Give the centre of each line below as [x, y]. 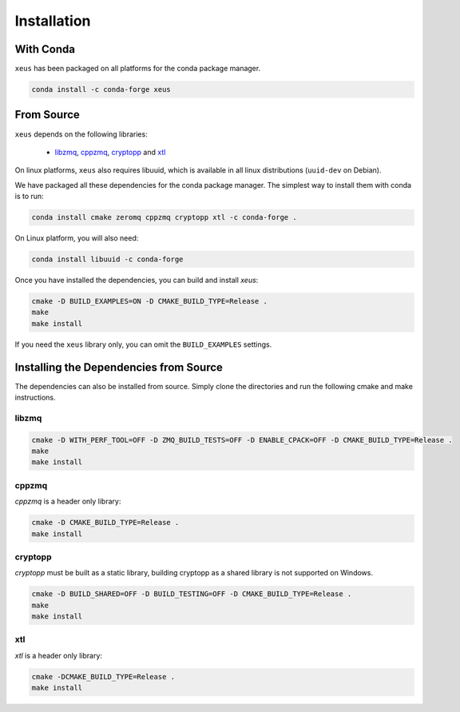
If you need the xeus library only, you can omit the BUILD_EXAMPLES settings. [143, 344]
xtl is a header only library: [59, 655]
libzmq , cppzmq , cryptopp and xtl [110, 152]
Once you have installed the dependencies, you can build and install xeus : [137, 280]
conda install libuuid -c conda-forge [107, 259]
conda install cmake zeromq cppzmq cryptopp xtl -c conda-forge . [164, 217]
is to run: [29, 197]
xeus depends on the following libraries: [81, 134]
